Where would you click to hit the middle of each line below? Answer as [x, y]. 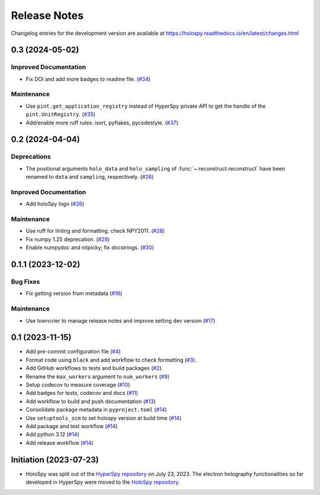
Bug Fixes [25, 282]
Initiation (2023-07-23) [55, 460]
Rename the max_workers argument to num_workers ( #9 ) [98, 377]
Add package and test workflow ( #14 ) [72, 426]
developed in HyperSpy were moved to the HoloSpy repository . [103, 482]
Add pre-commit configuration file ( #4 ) [73, 352]
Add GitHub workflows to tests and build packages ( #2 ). [94, 368]
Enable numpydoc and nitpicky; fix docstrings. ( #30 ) [90, 247]
